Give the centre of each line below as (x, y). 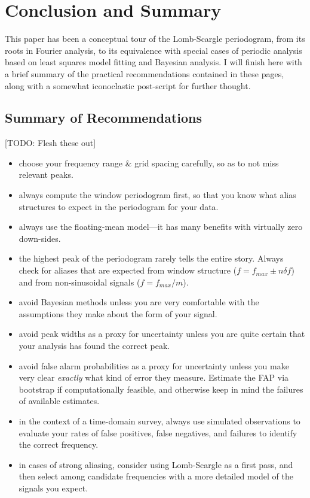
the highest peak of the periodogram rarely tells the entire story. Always (151, 258)
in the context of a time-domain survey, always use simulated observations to (159, 420)
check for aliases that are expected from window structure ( (128, 270)
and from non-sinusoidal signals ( (79, 282)
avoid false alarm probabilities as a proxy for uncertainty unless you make (154, 365)
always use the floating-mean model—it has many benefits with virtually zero (161, 227)
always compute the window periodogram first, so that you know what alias (157, 195)
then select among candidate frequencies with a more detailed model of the (156, 476)
